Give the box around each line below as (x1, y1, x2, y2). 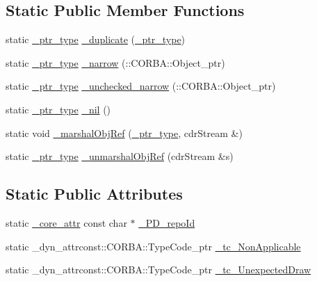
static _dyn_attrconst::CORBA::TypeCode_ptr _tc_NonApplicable (6, 239, 301, 253)
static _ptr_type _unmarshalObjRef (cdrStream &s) (6, 149, 234, 163)
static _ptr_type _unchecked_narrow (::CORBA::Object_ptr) (6, 79, 276, 93)
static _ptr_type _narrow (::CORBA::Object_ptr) (6, 55, 225, 70)
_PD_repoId (138, 215, 195, 230)
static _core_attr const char (6, 215, 127, 230)
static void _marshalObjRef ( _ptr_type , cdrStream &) (6, 125, 243, 140)
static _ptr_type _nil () (6, 102, 111, 116)
